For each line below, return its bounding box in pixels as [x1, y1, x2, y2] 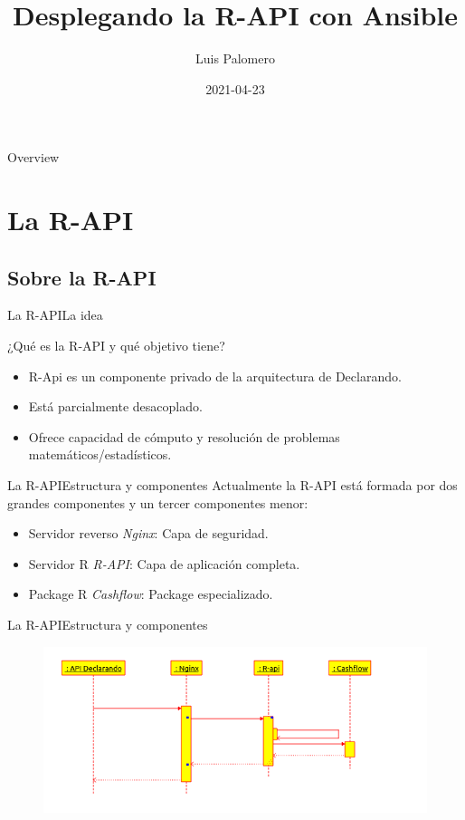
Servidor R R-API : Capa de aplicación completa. [28, 554, 300, 573]
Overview [7, 148, 60, 167]
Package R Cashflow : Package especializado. [28, 584, 273, 603]
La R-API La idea [7, 305, 103, 324]
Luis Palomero [195, 49, 275, 68]
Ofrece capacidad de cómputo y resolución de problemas [28, 427, 340, 446]
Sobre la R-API [7, 263, 157, 291]
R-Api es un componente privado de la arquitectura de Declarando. [28, 366, 402, 385]
